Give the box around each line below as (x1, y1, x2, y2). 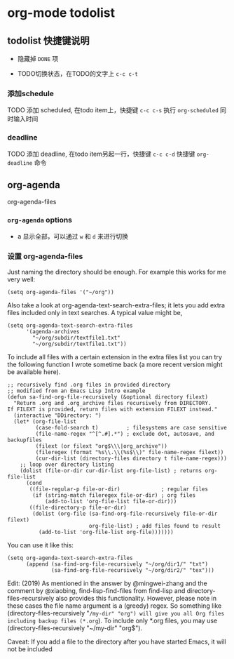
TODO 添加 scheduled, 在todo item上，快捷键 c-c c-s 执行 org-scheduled (7, 106, 219, 114)
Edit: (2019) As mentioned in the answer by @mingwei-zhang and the (7, 579, 208, 587)
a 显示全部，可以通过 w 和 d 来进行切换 (17, 232, 128, 240)
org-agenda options (7, 215, 72, 225)
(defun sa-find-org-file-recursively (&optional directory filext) (7, 394, 209, 401)
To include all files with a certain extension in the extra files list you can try (7, 353, 222, 361)
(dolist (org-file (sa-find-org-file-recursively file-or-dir (32, 510, 218, 517)
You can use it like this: (7, 541, 74, 549)
